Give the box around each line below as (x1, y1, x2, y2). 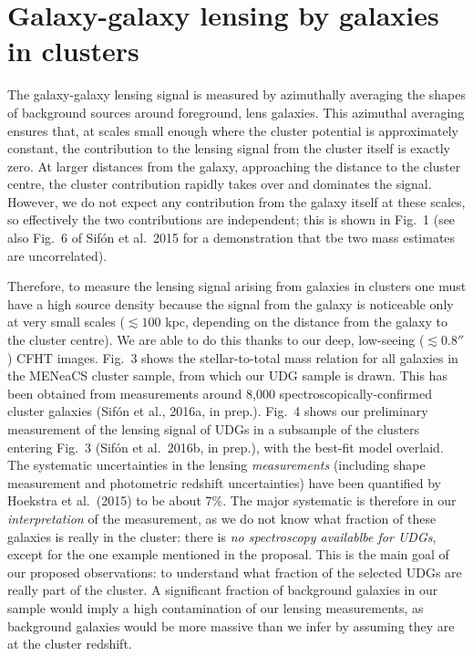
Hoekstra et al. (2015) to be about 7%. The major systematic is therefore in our (7, 491, 457, 510)
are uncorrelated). (7, 245, 108, 265)
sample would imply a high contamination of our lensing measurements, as (7, 598, 424, 617)
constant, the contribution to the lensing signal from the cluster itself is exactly (7, 139, 450, 158)
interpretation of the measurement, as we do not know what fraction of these (7, 508, 437, 527)
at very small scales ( (7, 312, 125, 331)
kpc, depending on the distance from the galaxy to (165, 312, 447, 331)
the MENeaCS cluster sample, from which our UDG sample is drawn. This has (7, 366, 447, 385)
